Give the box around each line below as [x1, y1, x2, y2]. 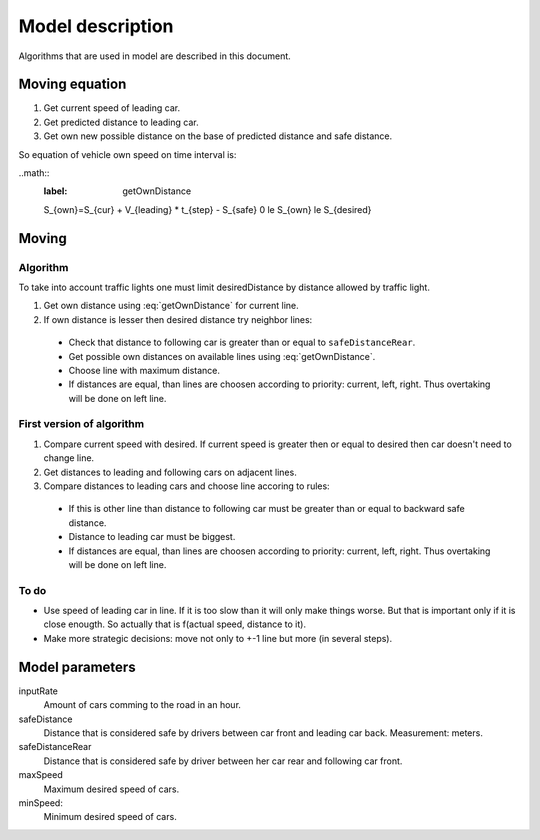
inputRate [18, 685, 59, 697]
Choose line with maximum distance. [68, 364, 220, 376]
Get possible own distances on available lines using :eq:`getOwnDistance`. [68, 350, 376, 362]
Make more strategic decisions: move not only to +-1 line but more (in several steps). [43, 632, 393, 644]
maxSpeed [18, 769, 64, 781]
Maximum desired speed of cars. [43, 783, 180, 795]
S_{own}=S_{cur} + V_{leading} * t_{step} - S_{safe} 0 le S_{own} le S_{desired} [43, 203, 372, 215]
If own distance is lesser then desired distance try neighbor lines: [43, 313, 313, 325]
